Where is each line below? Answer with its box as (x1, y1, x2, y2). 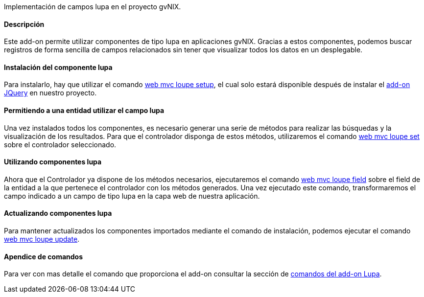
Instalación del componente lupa (4, 63, 113, 71)
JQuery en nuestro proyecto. (4, 89, 97, 97)
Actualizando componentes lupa (4, 209, 112, 218)
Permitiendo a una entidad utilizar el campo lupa (4, 106, 165, 115)
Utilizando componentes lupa (4, 158, 102, 166)
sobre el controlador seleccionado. (4, 140, 117, 149)
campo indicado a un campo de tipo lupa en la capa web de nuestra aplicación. (4, 191, 260, 200)
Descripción (4, 20, 45, 28)
